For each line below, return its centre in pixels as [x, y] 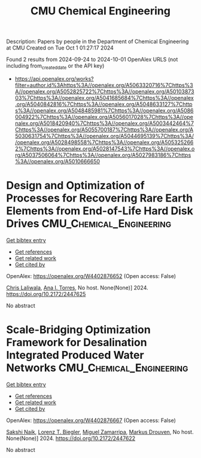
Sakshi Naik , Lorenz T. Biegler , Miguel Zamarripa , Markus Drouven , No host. [100, 432]
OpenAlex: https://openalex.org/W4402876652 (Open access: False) [91, 276]
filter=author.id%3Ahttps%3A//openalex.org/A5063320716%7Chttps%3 [104, 85]
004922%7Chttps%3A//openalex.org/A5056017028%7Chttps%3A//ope [104, 117]
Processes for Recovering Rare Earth [100, 198]
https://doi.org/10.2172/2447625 [46, 294]
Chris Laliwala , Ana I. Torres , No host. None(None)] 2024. [77, 288]
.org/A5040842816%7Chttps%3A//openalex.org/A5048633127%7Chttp [103, 104]
